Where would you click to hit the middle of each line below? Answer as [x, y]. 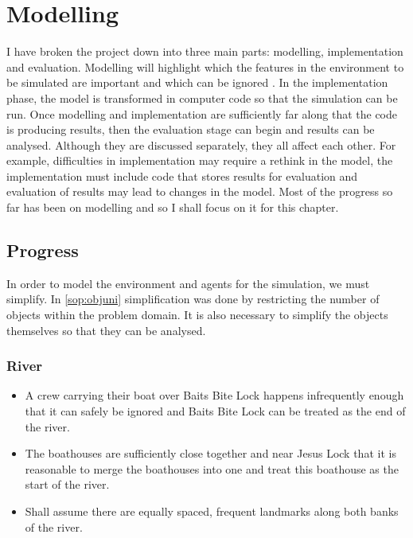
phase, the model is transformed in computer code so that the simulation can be [202, 97]
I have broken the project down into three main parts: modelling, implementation [205, 51]
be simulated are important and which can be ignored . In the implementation [197, 82]
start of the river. [67, 484]
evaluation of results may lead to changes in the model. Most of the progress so [200, 191]
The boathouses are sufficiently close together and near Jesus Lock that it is [210, 453]
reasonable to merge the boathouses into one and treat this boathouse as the [212, 468]
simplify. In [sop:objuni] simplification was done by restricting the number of [193, 299]
